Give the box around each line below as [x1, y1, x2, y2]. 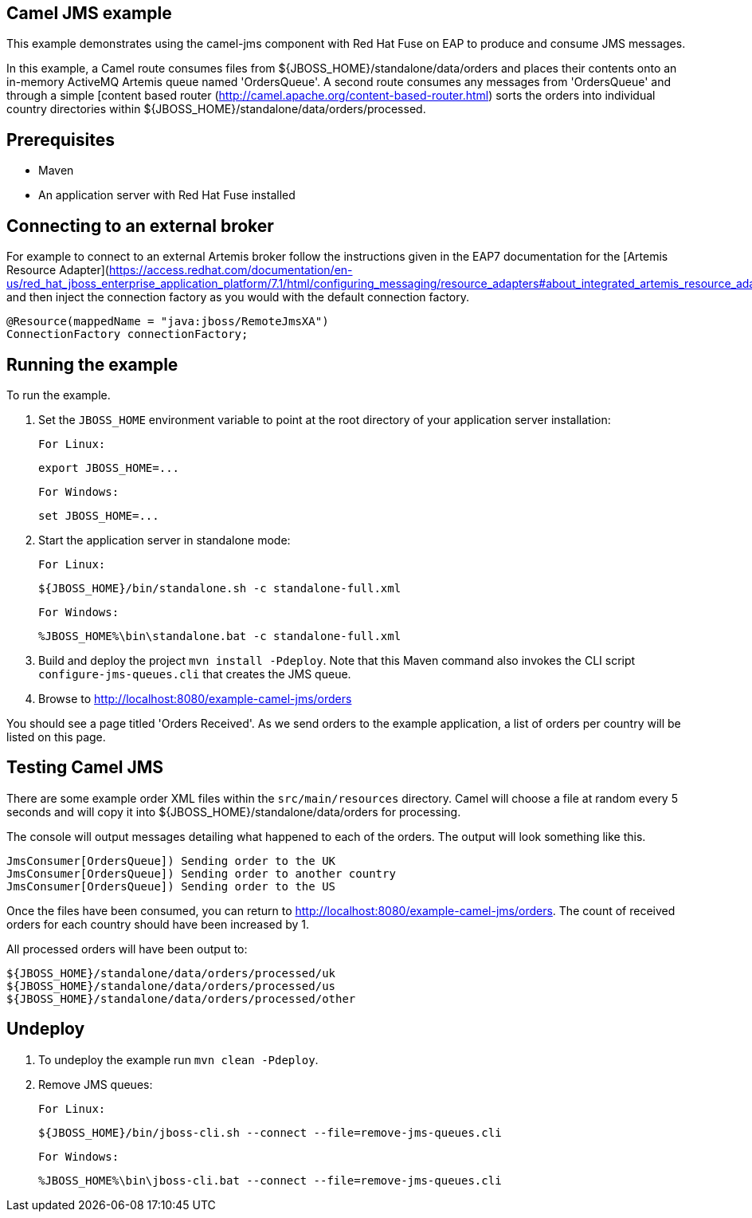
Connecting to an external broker [6, 215, 274, 236]
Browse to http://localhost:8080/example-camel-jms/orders [38, 691, 352, 705]
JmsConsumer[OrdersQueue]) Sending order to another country [6, 866, 396, 880]
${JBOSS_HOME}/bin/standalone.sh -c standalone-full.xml [38, 581, 401, 595]
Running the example [6, 354, 178, 375]
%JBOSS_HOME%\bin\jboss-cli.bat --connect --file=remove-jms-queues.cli [38, 1173, 502, 1187]
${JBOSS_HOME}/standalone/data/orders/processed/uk [6, 966, 336, 980]
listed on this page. [6, 729, 106, 744]
